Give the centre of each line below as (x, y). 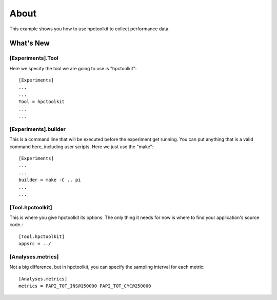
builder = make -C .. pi (50, 180)
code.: (16, 225)
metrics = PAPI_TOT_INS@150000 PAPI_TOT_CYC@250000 (85, 286)
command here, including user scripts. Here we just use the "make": (82, 147)
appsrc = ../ (35, 244)
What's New (29, 43)
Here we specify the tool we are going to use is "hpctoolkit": (73, 68)
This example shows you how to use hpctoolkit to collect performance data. (90, 29)
